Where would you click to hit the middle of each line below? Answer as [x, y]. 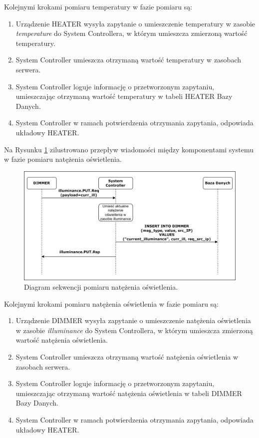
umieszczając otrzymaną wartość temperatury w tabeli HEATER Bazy [124, 96]
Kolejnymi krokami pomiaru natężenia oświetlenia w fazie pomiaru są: [111, 303]
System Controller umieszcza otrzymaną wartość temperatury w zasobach [129, 60]
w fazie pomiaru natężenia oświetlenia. [63, 159]
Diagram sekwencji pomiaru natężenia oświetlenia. [101, 287]
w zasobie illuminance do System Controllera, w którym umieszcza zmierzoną [134, 330]
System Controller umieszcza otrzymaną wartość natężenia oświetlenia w [127, 357]
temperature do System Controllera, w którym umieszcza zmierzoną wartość [131, 33]
